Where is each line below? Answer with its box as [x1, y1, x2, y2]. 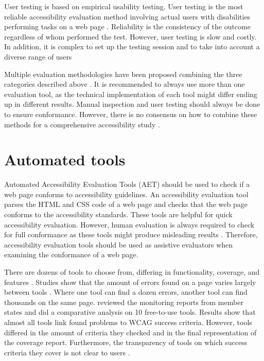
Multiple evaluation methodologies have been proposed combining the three [4, 68, 242, 79]
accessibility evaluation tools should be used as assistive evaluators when [4, 239, 233, 250]
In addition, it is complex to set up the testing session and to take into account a [4, 41, 260, 52]
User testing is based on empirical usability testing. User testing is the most [4, 1, 243, 11]
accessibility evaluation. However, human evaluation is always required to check [4, 219, 255, 230]
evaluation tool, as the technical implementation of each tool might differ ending [4, 88, 258, 99]
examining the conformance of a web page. [4, 249, 138, 260]
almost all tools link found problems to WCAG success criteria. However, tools [4, 316, 252, 327]
